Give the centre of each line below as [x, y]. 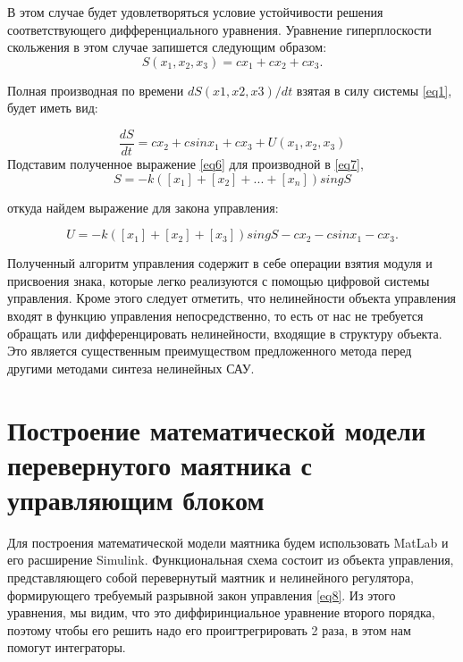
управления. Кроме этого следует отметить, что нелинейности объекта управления [232, 298]
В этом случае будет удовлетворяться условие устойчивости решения [195, 12]
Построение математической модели [217, 429]
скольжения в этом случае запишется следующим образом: [167, 47]
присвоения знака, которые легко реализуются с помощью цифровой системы [219, 280]
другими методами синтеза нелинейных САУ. [131, 368]
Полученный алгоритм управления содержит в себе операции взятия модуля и [220, 263]
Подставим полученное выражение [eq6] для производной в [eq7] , [185, 164]
